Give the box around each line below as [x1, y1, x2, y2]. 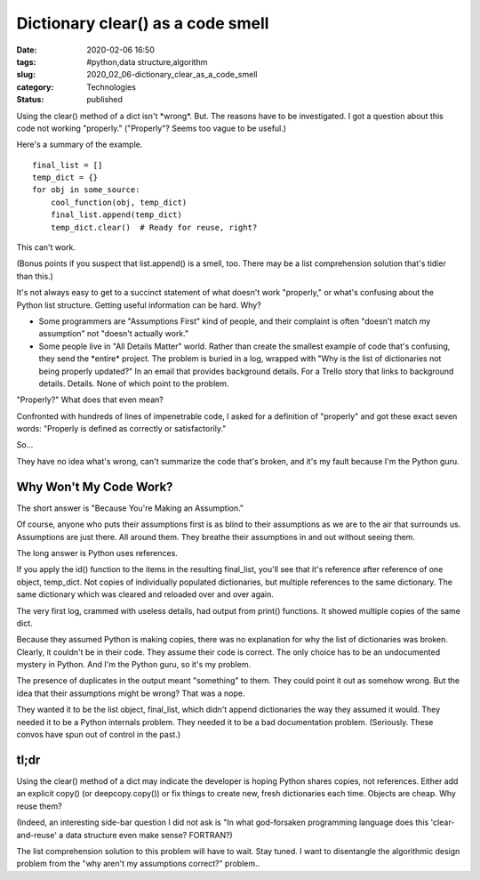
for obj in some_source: [32, 185, 140, 195]
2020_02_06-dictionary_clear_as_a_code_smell [86, 69, 258, 80]
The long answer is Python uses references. [16, 547, 178, 558]
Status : [16, 94, 44, 105]
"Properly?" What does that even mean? [16, 394, 164, 405]
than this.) [16, 270, 53, 281]
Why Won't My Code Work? [16, 479, 173, 494]
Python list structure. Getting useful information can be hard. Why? [16, 299, 261, 311]
